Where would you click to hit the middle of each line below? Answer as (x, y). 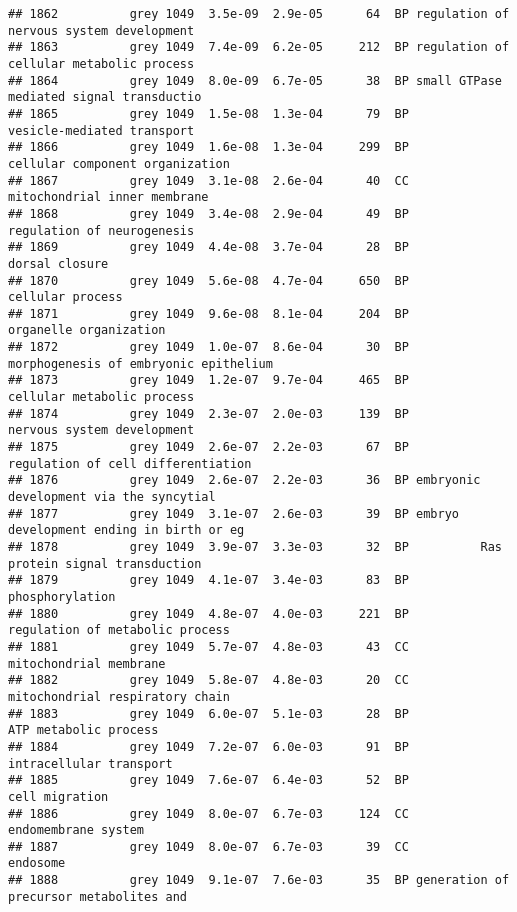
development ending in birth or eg (126, 530)
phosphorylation (62, 596)
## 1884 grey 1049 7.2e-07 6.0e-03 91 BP (208, 746)
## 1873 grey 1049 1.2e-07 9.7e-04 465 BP (208, 380)
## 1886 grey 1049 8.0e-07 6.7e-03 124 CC (208, 813)
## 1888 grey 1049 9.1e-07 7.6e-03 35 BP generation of (259, 880)
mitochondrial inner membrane (108, 197)
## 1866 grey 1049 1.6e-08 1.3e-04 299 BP (208, 147)
